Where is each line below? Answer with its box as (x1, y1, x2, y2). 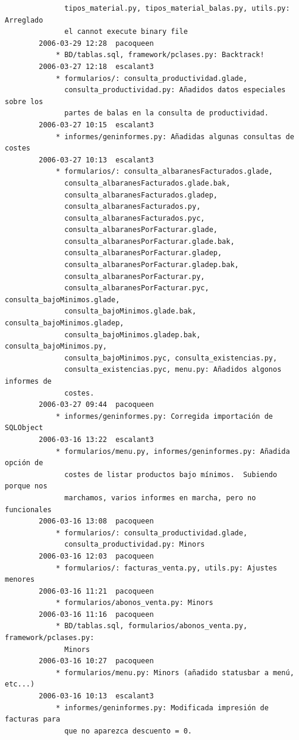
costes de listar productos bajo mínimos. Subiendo (64, 470, 278, 479)
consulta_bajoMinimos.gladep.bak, (64, 330, 201, 339)
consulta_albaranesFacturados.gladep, (64, 190, 218, 199)
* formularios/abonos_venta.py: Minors (55, 598, 213, 607)
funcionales (5, 505, 52, 514)
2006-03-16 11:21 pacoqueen (39, 587, 154, 595)
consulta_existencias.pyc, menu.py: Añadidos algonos (64, 365, 282, 374)
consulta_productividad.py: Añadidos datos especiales (64, 86, 286, 95)
